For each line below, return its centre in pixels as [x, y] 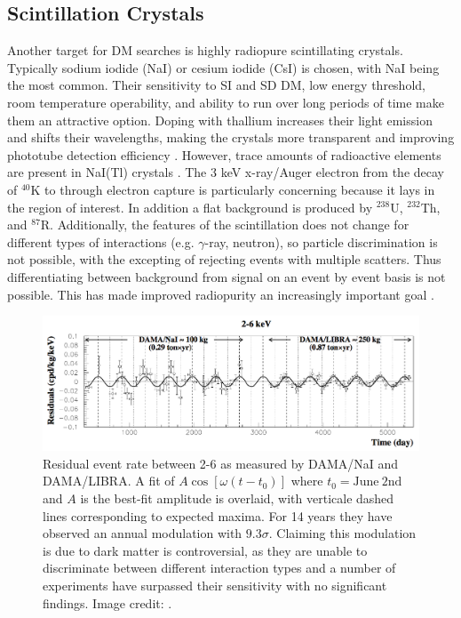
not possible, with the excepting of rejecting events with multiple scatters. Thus [224, 259]
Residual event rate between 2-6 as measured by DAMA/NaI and [221, 463]
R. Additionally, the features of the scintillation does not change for [225, 225]
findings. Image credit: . [107, 602]
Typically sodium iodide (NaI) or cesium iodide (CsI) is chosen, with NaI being [223, 67]
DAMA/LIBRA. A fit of [109, 481]
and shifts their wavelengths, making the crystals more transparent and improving [231, 137]
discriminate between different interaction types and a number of [219, 568]
